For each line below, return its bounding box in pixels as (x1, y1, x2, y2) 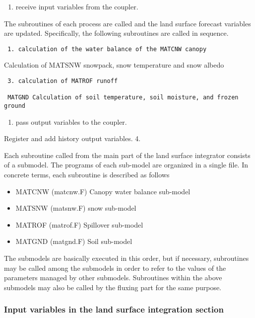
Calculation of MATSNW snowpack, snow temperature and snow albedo (4, 60, 224, 70)
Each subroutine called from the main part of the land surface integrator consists (4, 150, 251, 160)
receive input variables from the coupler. (15, 1, 138, 11)
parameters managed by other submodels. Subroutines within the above (4, 272, 222, 283)
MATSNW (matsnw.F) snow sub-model (15, 203, 136, 213)
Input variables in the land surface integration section (4, 303, 224, 316)
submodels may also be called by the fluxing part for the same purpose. (4, 282, 222, 292)
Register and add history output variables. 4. (4, 133, 141, 144)
